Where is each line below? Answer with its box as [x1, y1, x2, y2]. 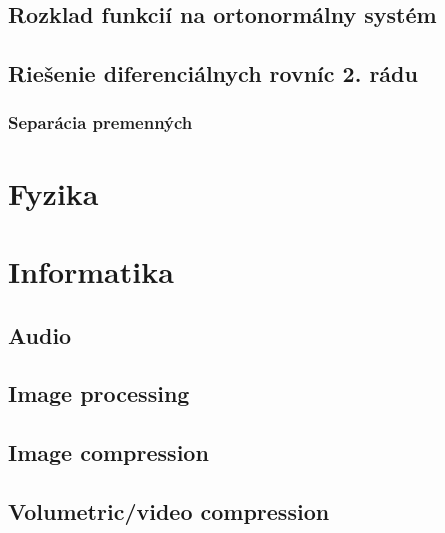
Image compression [8, 437, 209, 468]
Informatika [8, 250, 174, 291]
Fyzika [8, 172, 99, 213]
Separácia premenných [8, 110, 193, 135]
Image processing [8, 378, 190, 409]
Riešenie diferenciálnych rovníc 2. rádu [8, 58, 418, 89]
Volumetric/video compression [8, 495, 330, 526]
